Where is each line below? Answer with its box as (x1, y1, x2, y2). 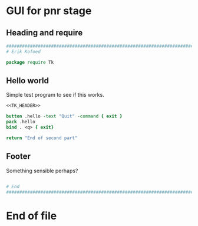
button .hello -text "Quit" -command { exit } (6, 113, 123, 119)
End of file (6, 209, 57, 222)
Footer (6, 152, 31, 162)
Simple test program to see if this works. (6, 91, 104, 99)
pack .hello (6, 119, 35, 125)
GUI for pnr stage (6, 4, 92, 18)
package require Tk (6, 59, 54, 65)
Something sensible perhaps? (6, 167, 78, 174)
